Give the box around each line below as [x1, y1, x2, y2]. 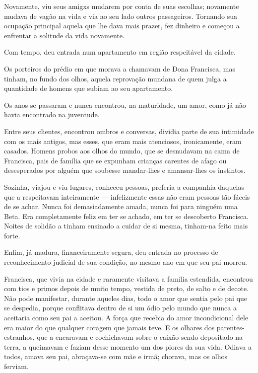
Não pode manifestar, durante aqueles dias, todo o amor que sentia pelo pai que [4, 293, 248, 303]
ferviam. [4, 361, 29, 371]
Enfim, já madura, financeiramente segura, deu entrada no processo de [4, 247, 218, 257]
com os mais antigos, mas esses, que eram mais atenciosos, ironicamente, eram [4, 136, 242, 146]
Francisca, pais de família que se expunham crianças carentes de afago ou [4, 155, 227, 165]
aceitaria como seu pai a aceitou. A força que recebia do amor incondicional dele [4, 312, 249, 323]
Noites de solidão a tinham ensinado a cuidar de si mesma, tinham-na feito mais [4, 221, 248, 231]
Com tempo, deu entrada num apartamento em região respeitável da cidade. [4, 47, 236, 57]
